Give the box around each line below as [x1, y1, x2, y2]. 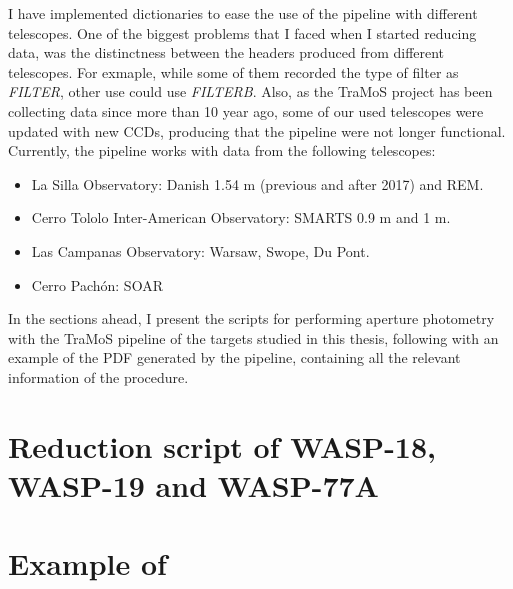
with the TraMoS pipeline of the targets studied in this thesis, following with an [8, 327, 499, 348]
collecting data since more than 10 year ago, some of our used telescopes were [8, 100, 484, 121]
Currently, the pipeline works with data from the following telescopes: [8, 140, 436, 161]
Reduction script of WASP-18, [8, 425, 436, 466]
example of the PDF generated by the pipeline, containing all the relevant [8, 347, 461, 368]
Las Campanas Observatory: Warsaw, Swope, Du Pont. [31, 240, 370, 261]
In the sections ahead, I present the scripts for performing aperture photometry [8, 308, 495, 329]
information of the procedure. [8, 366, 189, 387]
